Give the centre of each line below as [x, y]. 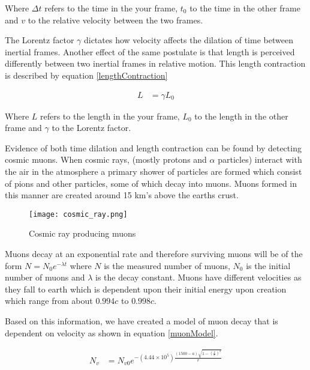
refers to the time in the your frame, [111, 8]
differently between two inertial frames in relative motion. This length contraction [155, 63]
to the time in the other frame [245, 8]
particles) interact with [260, 159]
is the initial [268, 265]
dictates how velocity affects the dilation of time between [188, 40]
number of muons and [45, 277]
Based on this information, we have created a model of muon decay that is [142, 320]
